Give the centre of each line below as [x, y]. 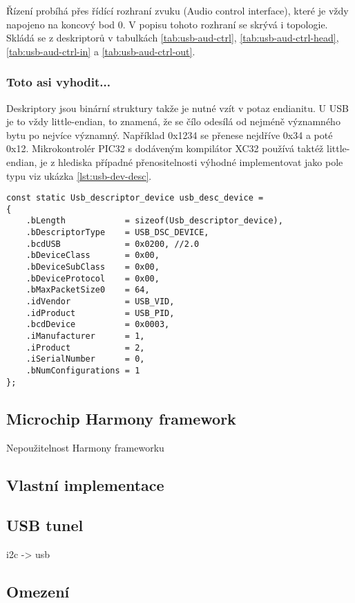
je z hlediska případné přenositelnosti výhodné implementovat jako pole [192, 161]
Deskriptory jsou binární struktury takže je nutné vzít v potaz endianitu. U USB [177, 108]
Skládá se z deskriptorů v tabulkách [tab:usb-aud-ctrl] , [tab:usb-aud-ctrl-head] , [173, 38]
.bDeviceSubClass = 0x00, [93, 267]
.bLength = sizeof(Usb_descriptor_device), [154, 221]
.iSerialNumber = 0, [85, 359]
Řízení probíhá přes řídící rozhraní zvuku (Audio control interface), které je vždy [177, 10]
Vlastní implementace [85, 484]
